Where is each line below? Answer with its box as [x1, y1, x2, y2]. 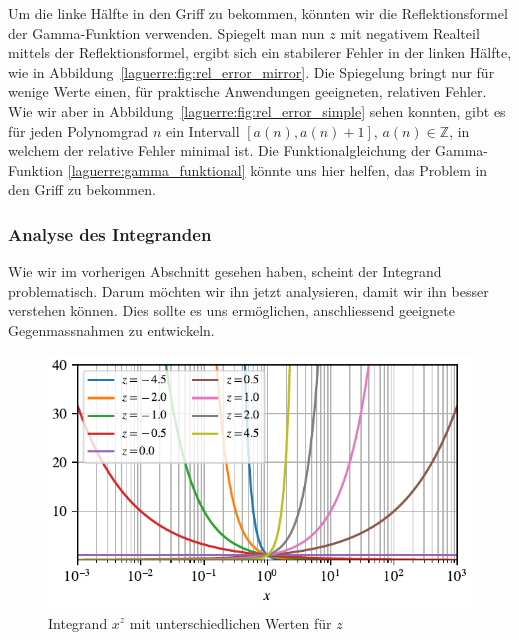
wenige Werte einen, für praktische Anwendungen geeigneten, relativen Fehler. [8, 81, 487, 102]
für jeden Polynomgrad [8, 120, 149, 141]
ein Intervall [166, 120, 240, 141]
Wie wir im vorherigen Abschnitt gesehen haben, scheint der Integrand [8, 261, 442, 282]
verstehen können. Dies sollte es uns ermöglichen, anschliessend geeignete [8, 300, 455, 321]
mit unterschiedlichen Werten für [129, 612, 332, 633]
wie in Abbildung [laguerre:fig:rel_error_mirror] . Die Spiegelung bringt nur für [8, 61, 495, 82]
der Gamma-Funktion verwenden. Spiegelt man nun [8, 22, 325, 43]
